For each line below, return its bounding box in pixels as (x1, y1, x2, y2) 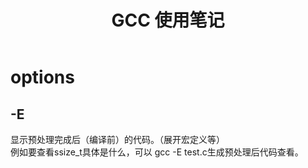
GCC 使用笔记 (111, 9, 225, 32)
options (10, 66, 75, 89)
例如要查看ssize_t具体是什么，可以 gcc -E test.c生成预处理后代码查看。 (10, 146, 304, 158)
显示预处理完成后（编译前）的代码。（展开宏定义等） (10, 134, 225, 145)
